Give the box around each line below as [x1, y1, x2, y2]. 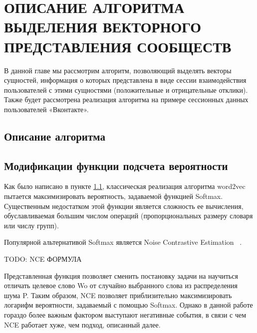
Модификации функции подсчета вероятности [4, 158, 228, 173]
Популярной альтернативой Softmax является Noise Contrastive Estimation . [4, 237, 242, 247]
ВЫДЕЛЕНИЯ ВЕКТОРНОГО [4, 16, 202, 37]
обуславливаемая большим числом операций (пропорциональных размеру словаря [4, 210, 253, 221]
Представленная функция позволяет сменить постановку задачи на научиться [4, 270, 238, 281]
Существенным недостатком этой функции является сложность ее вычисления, [4, 200, 244, 211]
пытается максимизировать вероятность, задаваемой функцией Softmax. [4, 191, 223, 201]
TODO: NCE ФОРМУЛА [4, 254, 82, 264]
